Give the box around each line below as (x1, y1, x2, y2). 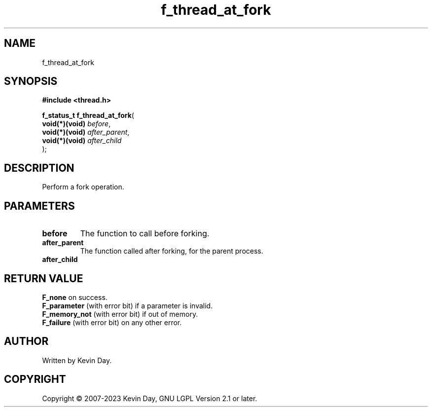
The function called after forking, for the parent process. (80, 247, 263, 256)
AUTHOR (4, 335, 49, 348)
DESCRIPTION (4, 161, 74, 174)
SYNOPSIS (4, 75, 58, 88)
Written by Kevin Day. (42, 356, 112, 365)
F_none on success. (42, 293, 108, 301)
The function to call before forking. (80, 228, 210, 239)
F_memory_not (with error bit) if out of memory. (42, 309, 198, 318)
